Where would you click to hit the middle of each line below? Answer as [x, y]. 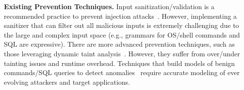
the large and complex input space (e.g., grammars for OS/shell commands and [122, 34]
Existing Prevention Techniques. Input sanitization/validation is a [109, 6]
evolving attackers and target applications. [67, 82]
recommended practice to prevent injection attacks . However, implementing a [121, 16]
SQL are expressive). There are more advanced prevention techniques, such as [119, 44]
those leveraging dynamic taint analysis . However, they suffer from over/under [122, 53]
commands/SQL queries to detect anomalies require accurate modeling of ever [122, 72]
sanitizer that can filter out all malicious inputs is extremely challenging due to [122, 25]
